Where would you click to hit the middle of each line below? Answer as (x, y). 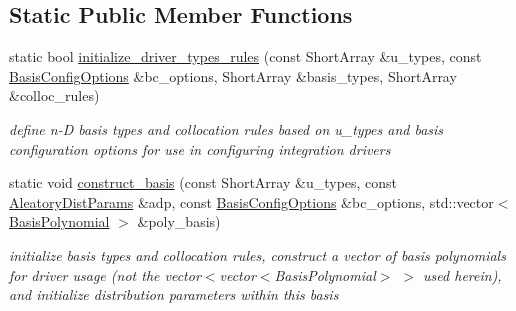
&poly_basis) (179, 221)
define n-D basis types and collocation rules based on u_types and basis (226, 128)
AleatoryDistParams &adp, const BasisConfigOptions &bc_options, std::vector (251, 201)
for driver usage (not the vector (105, 274)
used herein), (462, 274)
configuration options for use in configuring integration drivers (200, 148)
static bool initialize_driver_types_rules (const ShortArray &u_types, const (245, 56)
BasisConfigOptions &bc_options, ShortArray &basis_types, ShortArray (233, 75)
